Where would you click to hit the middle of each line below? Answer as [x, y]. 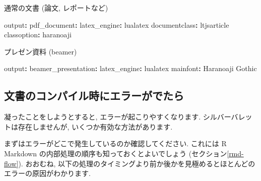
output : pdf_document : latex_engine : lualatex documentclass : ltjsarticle [117, 24]
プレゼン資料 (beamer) [41, 51]
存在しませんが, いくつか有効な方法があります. [95, 126]
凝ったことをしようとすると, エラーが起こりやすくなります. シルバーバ [121, 117]
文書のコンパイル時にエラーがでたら [94, 96]
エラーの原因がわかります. [47, 173]
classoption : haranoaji [38, 35]
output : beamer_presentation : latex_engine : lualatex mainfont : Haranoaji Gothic [130, 68]
